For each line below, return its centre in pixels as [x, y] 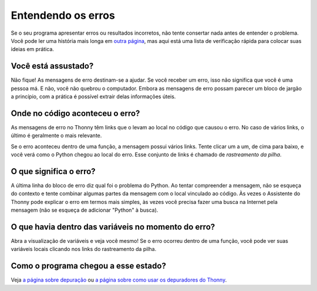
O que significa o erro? [53, 171]
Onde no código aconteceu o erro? [75, 113]
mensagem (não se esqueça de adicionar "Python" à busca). [85, 210]
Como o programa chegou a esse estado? [89, 266]
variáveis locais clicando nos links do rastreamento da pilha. [84, 249]
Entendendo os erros [63, 15]
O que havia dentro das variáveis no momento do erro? [113, 227]
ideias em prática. [32, 49]
